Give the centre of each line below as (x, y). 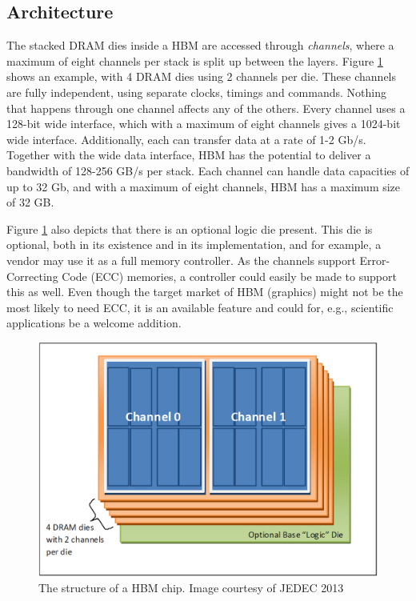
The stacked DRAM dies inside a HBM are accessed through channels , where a (200, 45)
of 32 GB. (30, 202)
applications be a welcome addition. (94, 323)
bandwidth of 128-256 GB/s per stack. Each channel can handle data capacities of (208, 170)
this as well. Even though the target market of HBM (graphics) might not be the (205, 292)
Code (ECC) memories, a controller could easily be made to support (229, 276)
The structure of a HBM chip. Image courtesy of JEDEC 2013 (191, 587)
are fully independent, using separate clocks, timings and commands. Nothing (196, 92)
